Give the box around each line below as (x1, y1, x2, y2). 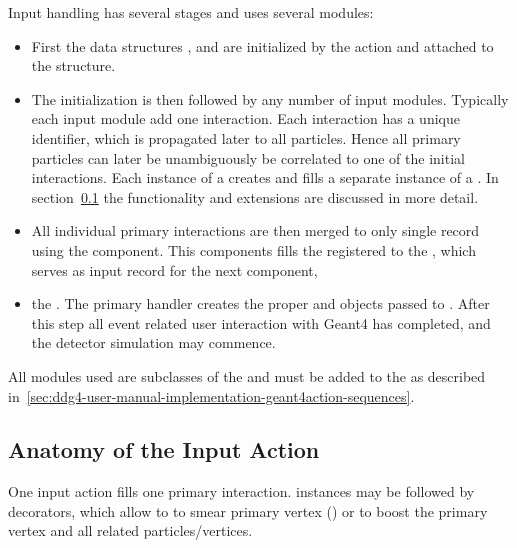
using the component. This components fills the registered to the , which (31, 239, 476, 260)
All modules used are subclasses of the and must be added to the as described (8, 365, 486, 386)
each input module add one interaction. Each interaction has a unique (31, 108, 460, 129)
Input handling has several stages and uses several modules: (8, 2, 374, 22)
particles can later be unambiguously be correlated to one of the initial (31, 147, 465, 168)
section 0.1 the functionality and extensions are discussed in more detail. (31, 186, 479, 207)
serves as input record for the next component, (31, 259, 318, 280)
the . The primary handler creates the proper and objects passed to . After (31, 293, 490, 314)
